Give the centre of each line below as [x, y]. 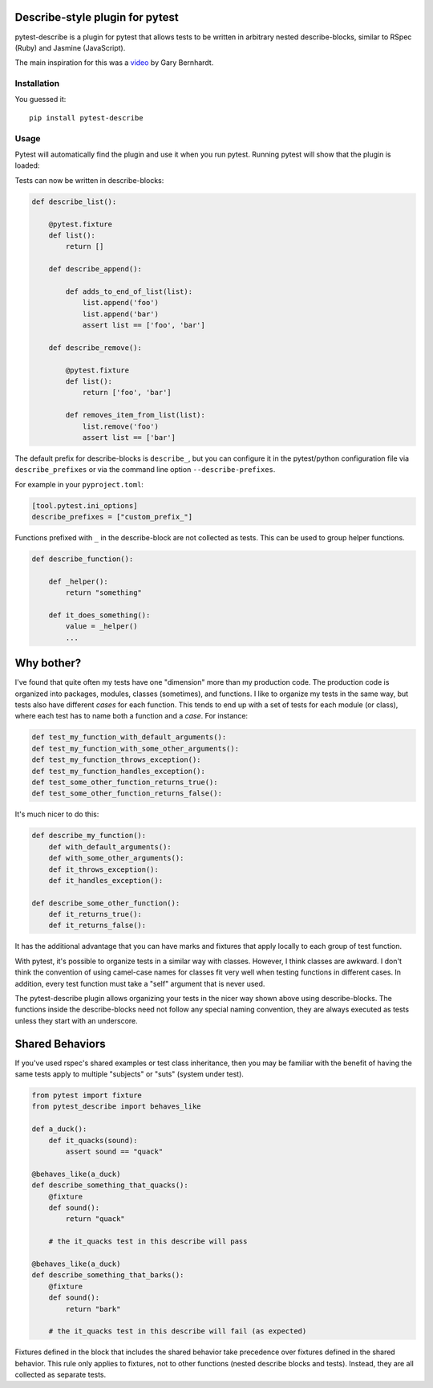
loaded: [27, 165]
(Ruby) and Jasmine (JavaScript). [70, 47]
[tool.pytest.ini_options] [85, 505]
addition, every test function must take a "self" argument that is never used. [140, 983]
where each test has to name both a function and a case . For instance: [132, 716]
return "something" [103, 593]
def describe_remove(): [95, 348]
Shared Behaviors [60, 1044]
